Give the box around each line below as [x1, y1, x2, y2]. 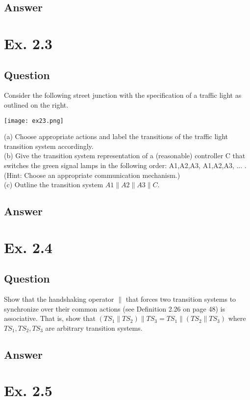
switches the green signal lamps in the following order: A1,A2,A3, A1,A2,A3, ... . [4, 160, 247, 170]
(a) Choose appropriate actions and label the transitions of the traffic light [4, 131, 228, 142]
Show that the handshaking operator [4, 294, 114, 304]
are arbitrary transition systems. [45, 322, 143, 333]
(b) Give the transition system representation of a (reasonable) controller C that [4, 150, 246, 161]
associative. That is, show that [4, 313, 96, 323]
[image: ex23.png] [4, 117, 64, 124]
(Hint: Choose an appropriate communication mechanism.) [4, 170, 180, 180]
